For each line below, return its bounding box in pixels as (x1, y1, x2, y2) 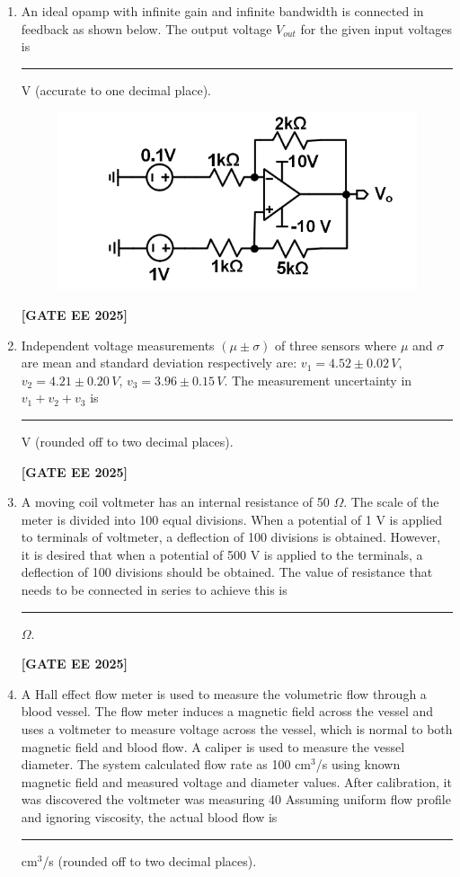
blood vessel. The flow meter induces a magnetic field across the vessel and (21, 702, 434, 721)
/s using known (315, 755, 401, 774)
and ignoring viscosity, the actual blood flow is (21, 808, 278, 827)
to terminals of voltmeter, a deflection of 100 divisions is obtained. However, (21, 527, 441, 546)
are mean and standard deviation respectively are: (21, 353, 297, 372)
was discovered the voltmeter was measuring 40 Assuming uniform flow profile (21, 790, 451, 809)
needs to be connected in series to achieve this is (21, 580, 287, 599)
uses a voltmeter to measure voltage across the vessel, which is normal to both (21, 720, 453, 739)
